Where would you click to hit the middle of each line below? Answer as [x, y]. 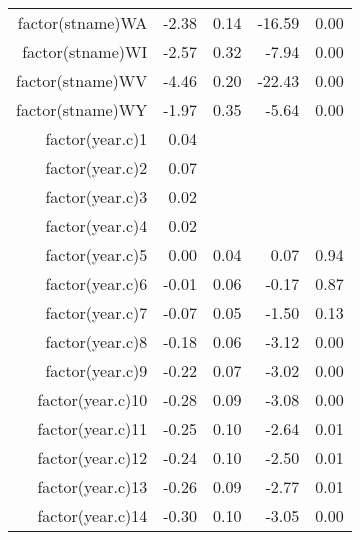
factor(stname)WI [85, 51]
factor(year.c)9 [96, 370]
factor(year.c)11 [92, 428]
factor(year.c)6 [96, 283]
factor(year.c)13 [92, 486]
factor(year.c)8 [96, 341]
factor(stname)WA [82, 22]
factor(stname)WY [82, 109]
